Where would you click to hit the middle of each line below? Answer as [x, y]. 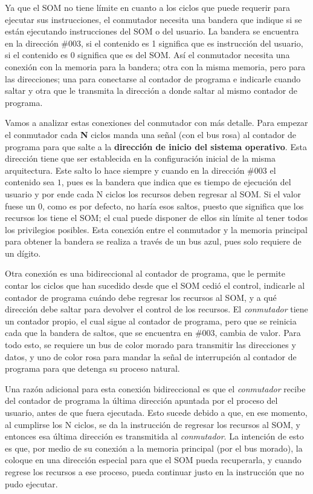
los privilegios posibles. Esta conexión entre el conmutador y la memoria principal [156, 229]
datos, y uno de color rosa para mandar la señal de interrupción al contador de [151, 356]
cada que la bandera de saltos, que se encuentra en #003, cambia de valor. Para [153, 333]
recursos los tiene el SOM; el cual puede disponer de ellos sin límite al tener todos [156, 218]
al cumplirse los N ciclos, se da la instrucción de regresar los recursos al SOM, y [153, 424]
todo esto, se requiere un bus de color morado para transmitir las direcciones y [150, 345]
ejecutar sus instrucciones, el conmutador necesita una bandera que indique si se [153, 19]
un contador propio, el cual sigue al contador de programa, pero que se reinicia [151, 321]
